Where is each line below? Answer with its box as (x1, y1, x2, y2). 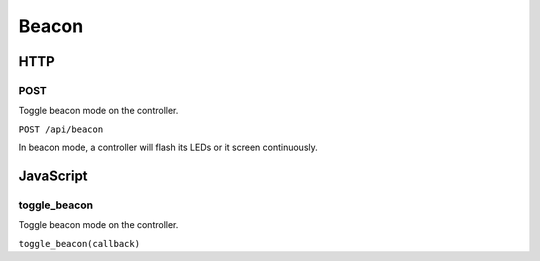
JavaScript (18, 167, 89, 184)
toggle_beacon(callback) (18, 238, 140, 249)
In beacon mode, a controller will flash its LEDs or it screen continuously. (18, 141, 319, 154)
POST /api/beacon (18, 123, 104, 135)
